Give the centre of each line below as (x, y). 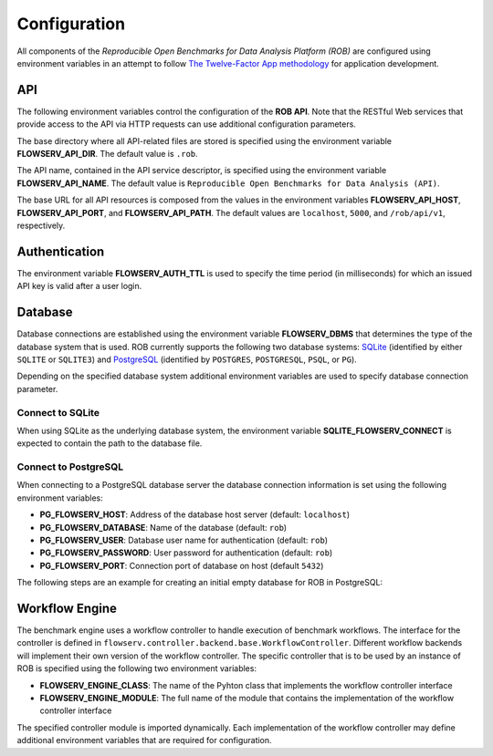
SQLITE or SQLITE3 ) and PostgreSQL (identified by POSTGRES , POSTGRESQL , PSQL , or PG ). (187, 359)
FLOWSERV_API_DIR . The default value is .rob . (107, 154)
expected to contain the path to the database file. (110, 443)
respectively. (41, 225)
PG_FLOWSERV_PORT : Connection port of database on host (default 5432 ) (182, 565)
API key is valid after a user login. (79, 286)
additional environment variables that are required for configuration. (145, 740)
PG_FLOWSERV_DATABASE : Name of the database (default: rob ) (163, 527)
